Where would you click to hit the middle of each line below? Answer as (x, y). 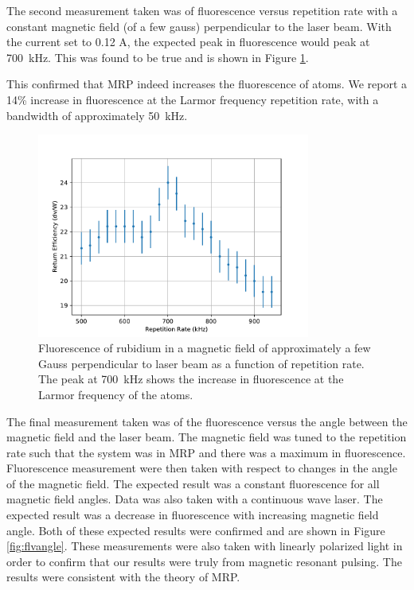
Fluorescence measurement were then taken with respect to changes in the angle (202, 468)
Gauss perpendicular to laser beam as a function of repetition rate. (201, 363)
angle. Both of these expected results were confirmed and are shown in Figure (196, 530)
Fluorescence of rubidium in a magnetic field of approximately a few (205, 348)
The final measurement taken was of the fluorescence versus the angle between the (207, 421)
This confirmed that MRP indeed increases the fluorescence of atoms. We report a (207, 84)
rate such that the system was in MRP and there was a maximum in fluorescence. (206, 452)
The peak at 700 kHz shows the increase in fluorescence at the (191, 379)
